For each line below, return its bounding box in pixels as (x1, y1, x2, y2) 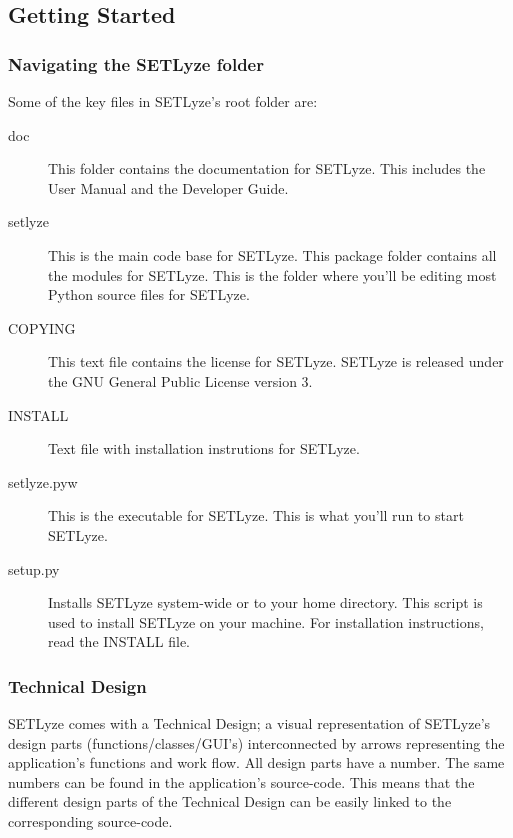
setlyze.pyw (8, 471, 78, 492)
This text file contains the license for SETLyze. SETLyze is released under (48, 351, 504, 372)
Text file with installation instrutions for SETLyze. (48, 438, 360, 459)
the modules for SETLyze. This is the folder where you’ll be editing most (48, 264, 497, 285)
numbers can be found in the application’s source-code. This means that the (8, 771, 475, 792)
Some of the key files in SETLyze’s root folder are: (8, 91, 318, 111)
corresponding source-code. (8, 811, 173, 832)
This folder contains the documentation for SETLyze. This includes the (48, 158, 486, 179)
